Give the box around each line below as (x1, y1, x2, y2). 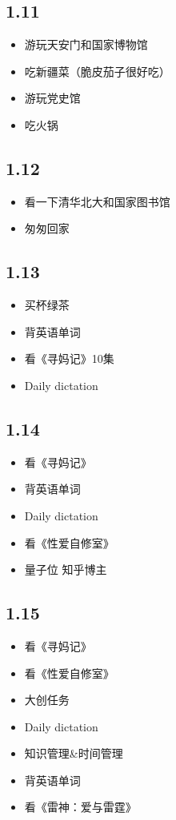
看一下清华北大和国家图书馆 (24, 193, 170, 209)
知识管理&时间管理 (24, 745, 123, 762)
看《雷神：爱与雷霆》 (24, 798, 137, 815)
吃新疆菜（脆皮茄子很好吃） (24, 62, 170, 79)
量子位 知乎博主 (24, 561, 107, 578)
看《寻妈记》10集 (24, 350, 114, 367)
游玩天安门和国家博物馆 (24, 36, 148, 53)
